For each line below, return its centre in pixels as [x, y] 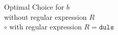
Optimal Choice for [34, 7]
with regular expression [46, 27]
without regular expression [46, 16]
